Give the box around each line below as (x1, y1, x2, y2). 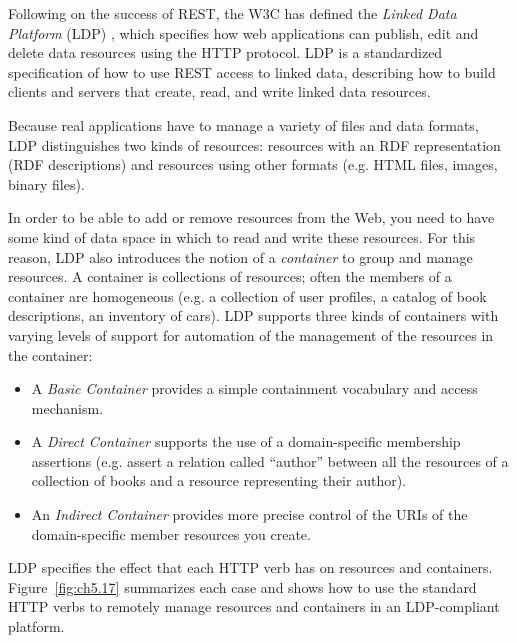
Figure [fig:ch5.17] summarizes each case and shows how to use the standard (8, 576, 477, 597)
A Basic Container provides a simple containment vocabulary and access (31, 378, 478, 399)
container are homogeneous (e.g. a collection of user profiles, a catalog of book (8, 285, 487, 306)
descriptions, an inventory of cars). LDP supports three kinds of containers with (8, 305, 499, 326)
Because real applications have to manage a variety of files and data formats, (8, 114, 479, 135)
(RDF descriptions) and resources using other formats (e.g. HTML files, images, (8, 154, 498, 175)
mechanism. (31, 397, 104, 418)
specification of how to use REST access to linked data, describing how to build (8, 61, 496, 82)
